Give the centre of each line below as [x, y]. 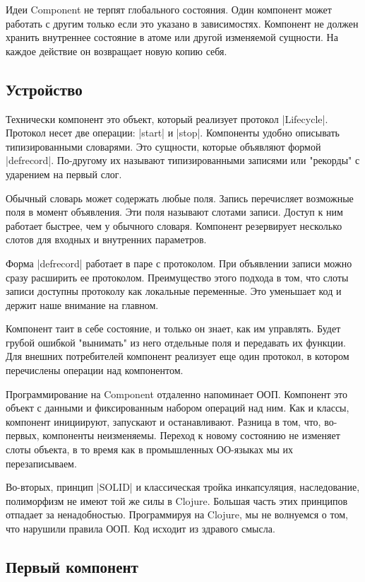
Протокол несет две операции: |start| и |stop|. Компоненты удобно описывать [173, 133]
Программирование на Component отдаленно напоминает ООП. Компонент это [176, 394]
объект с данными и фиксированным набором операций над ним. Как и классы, [178, 408]
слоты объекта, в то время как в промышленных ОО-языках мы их [149, 449]
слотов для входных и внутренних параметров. [106, 239]
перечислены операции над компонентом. [95, 370]
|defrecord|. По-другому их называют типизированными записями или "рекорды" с [183, 160]
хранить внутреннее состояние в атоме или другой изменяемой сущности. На [172, 37]
